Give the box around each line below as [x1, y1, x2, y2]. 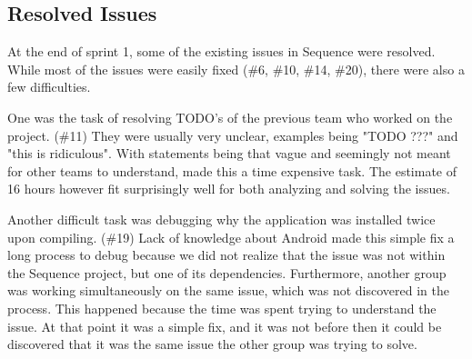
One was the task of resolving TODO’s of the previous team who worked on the [7, 107, 453, 126]
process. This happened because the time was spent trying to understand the [7, 298, 437, 317]
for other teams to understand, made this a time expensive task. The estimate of [7, 161, 457, 180]
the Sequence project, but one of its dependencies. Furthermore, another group [7, 263, 447, 282]
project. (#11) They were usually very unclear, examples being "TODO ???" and [7, 125, 458, 145]
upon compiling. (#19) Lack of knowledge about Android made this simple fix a [7, 227, 455, 246]
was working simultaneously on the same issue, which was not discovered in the [7, 281, 449, 300]
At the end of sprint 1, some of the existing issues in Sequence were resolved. [7, 42, 436, 61]
